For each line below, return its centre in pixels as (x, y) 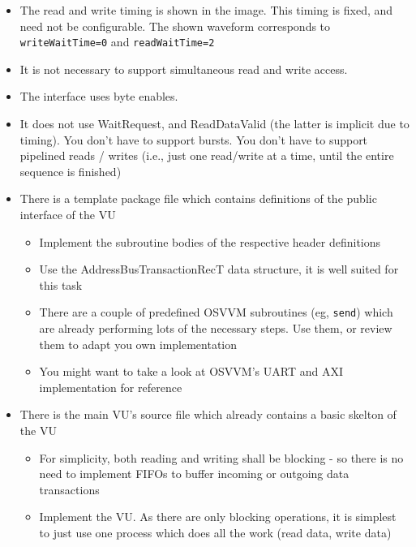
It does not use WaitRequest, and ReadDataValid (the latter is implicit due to (214, 124)
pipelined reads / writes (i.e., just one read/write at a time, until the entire (207, 155)
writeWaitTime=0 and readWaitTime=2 (117, 42)
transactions (69, 489)
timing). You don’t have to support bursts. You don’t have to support (194, 139)
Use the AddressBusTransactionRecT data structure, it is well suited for (219, 269)
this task (61, 284)
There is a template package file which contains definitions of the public (198, 198)
